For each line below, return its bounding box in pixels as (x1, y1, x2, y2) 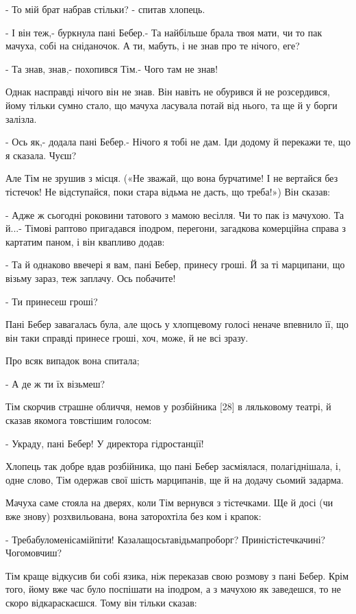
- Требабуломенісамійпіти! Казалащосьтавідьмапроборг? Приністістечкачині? (5, 532, 326, 546)
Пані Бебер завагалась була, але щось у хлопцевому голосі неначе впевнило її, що (5, 317, 349, 331)
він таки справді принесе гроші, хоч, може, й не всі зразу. (5, 330, 249, 344)
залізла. (5, 111, 37, 126)
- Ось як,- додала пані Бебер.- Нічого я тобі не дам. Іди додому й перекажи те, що (5, 134, 351, 149)
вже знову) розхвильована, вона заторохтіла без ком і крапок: (5, 509, 262, 523)
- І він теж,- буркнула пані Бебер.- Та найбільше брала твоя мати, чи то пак (5, 25, 322, 39)
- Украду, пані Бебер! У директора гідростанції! (5, 436, 204, 450)
